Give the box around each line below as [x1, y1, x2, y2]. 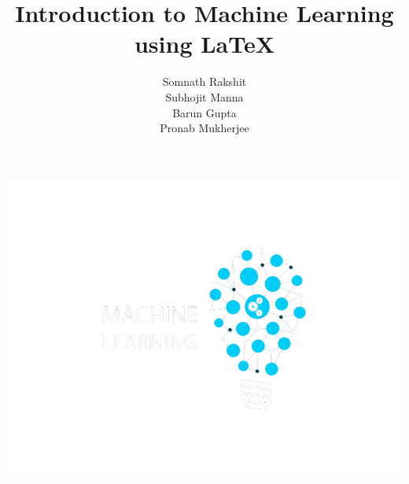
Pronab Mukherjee [160, 120, 249, 136]
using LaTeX [134, 28, 275, 60]
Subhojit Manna [165, 88, 244, 105]
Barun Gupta [172, 104, 237, 120]
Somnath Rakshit [162, 73, 247, 90]
